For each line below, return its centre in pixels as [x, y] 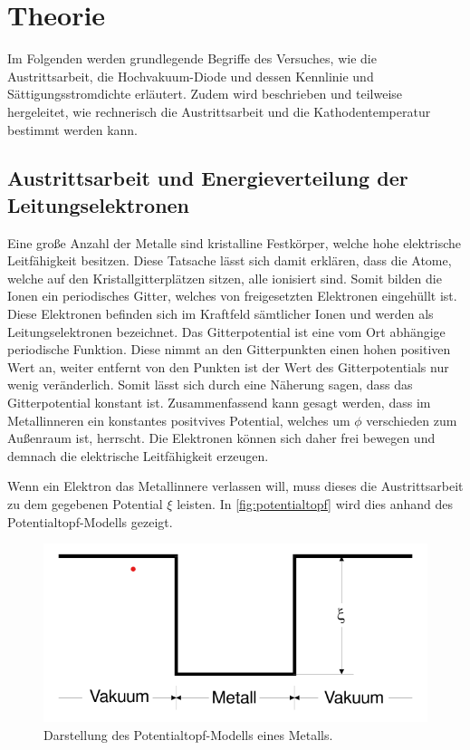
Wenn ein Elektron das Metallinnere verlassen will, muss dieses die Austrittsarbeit [235, 486]
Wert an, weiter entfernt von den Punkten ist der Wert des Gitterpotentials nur [228, 366]
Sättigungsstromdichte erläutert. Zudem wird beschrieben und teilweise [205, 94]
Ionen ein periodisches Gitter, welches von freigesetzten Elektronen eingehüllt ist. [232, 296]
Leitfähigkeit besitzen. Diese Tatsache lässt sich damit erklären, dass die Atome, [230, 260]
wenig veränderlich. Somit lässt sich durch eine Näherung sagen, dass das [210, 385]
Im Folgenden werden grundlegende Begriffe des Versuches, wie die [192, 58]
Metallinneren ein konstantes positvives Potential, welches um [179, 420]
